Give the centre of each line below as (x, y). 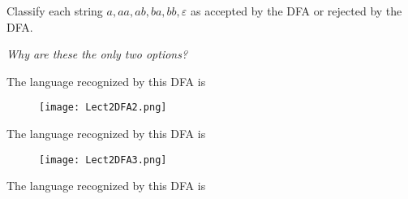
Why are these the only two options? (97, 54)
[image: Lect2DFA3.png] (103, 160)
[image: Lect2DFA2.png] (103, 108)
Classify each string (55, 11)
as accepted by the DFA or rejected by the (296, 11)
